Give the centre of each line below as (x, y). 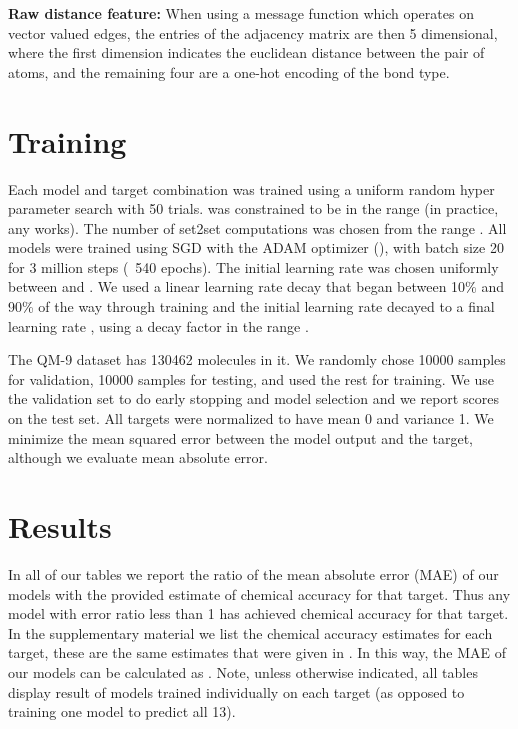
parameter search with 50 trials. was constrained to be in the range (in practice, (253, 208)
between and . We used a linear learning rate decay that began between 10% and (256, 286)
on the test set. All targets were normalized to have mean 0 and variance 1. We (251, 418)
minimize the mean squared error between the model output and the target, (240, 437)
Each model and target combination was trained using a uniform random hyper (251, 188)
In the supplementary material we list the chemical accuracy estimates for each (250, 632)
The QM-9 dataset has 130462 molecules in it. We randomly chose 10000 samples (257, 359)
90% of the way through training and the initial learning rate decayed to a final (251, 306)
